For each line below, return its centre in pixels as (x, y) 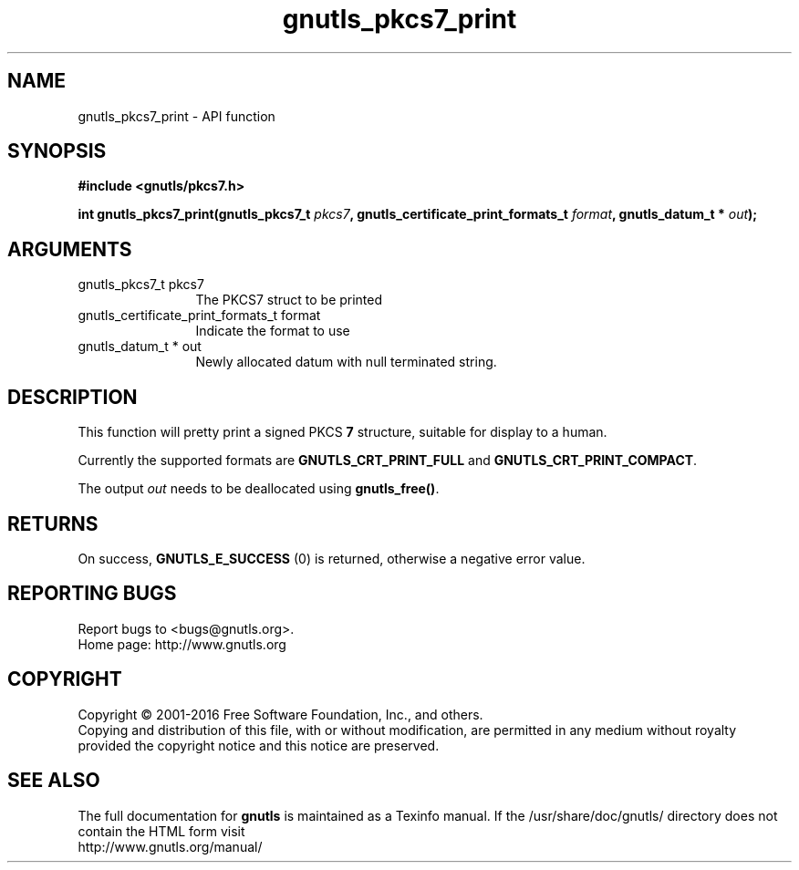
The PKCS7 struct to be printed (289, 300)
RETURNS (53, 523)
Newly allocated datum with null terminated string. (346, 362)
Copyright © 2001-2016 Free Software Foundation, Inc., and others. (280, 714)
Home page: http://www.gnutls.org (182, 644)
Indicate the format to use (273, 331)
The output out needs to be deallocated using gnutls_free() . (259, 489)
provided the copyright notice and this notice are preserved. (259, 745)
